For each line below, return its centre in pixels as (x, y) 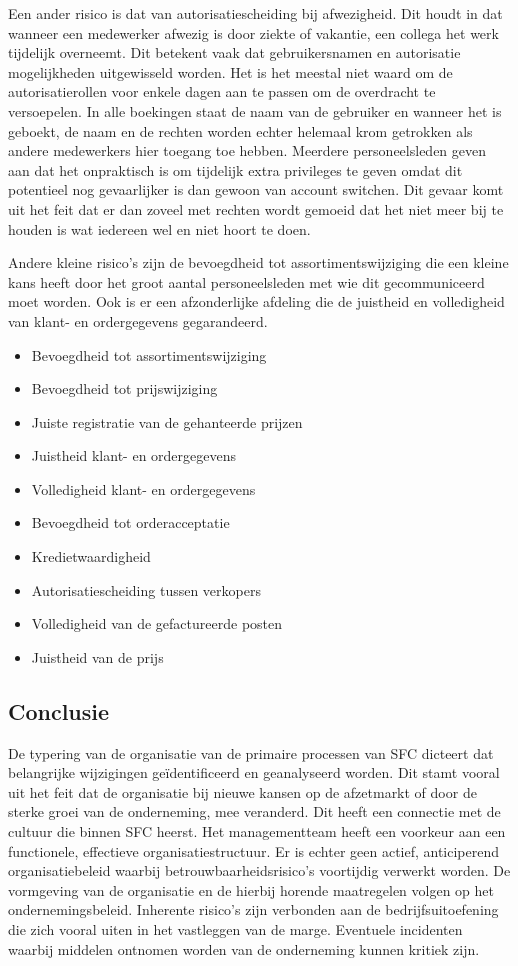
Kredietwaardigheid (91, 556)
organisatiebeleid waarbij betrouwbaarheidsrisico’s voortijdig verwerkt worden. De (259, 870)
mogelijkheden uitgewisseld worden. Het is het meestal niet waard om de (230, 71)
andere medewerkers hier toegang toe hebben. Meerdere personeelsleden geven (247, 150)
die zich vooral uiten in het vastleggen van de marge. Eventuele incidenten (235, 928)
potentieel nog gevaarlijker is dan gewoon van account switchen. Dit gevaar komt (256, 189)
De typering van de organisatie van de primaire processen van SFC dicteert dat (251, 752)
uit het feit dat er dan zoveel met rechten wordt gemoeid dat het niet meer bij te (256, 208)
